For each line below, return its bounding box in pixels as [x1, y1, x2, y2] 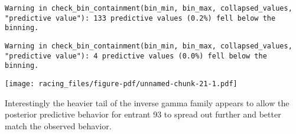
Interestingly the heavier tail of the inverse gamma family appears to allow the [5, 96, 290, 109]
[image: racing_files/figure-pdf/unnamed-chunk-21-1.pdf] [5, 79, 238, 88]
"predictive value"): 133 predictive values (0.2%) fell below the [5, 14, 276, 22]
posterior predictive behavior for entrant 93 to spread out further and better [5, 108, 281, 120]
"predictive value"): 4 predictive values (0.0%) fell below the [5, 51, 267, 60]
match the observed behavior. [5, 119, 112, 132]
